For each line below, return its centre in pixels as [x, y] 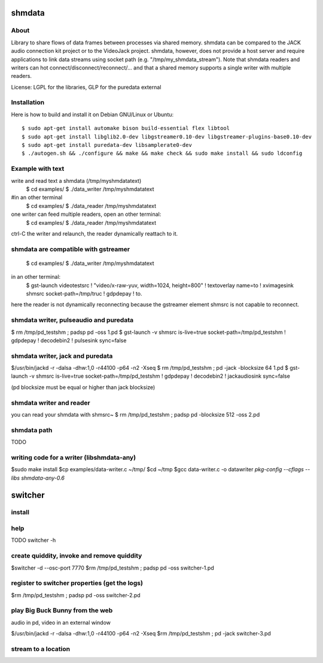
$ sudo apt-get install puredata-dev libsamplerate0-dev [107, 145]
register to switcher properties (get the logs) [77, 583]
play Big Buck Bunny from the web [62, 610]
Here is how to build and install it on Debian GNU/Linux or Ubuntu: [92, 114]
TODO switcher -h [33, 540]
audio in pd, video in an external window [61, 622]
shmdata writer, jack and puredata [62, 355]
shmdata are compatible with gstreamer [71, 249]
